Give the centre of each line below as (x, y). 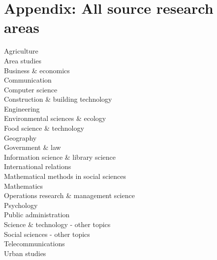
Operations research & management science (69, 195)
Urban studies (25, 253)
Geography (20, 137)
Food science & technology (44, 128)
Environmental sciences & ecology (55, 118)
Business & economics (37, 70)
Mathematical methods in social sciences (65, 176)
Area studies (23, 60)
